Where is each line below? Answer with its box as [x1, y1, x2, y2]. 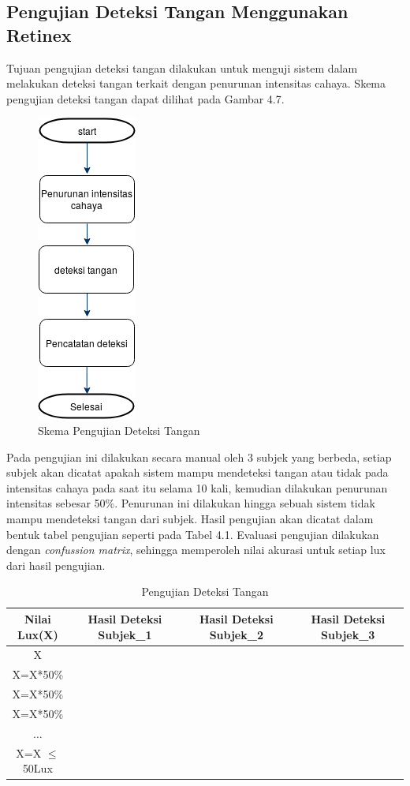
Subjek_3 [321, 626, 375, 642]
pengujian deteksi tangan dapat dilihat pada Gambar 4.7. [6, 90, 285, 107]
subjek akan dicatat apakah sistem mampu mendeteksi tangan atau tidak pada [6, 464, 389, 481]
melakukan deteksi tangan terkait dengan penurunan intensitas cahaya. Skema [6, 75, 386, 92]
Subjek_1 [98, 626, 152, 642]
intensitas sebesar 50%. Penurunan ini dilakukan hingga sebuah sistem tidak [6, 495, 375, 511]
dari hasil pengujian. [6, 556, 106, 573]
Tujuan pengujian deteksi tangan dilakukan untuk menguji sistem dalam [6, 59, 358, 76]
